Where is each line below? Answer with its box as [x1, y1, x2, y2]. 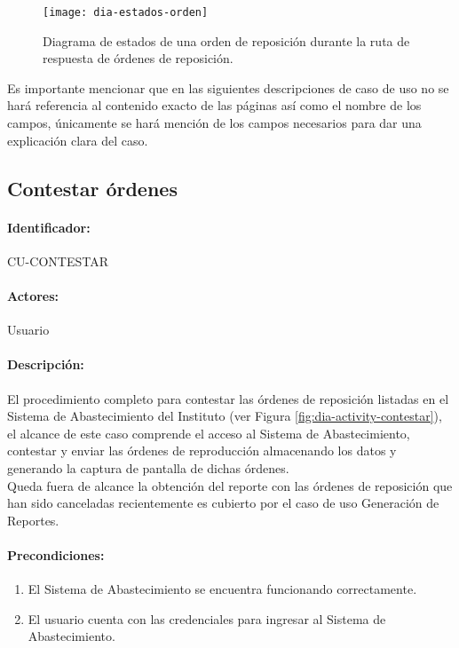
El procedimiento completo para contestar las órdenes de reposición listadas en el [7, 389, 449, 407]
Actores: [7, 286, 59, 304]
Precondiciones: [7, 545, 105, 564]
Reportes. [7, 510, 59, 529]
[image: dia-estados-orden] [43, 6, 209, 19]
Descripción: [7, 355, 84, 374]
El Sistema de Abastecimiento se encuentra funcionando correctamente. [28, 580, 417, 598]
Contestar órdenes [7, 174, 178, 202]
